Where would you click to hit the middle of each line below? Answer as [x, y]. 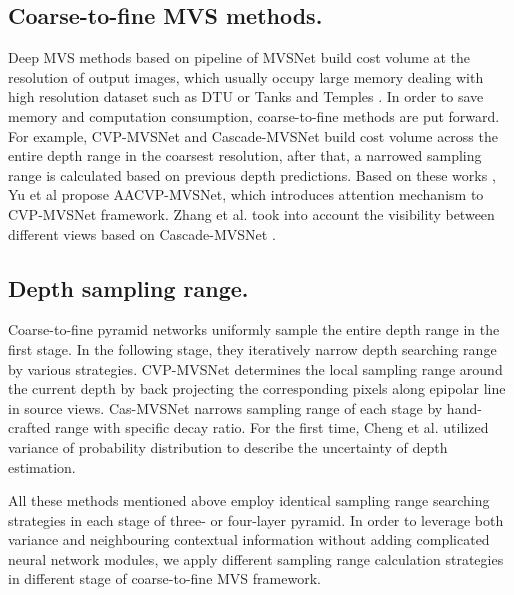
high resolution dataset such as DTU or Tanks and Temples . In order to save [246, 96]
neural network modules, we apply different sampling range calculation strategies [256, 558]
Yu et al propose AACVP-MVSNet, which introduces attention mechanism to [246, 194]
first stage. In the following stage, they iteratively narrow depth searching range [252, 348]
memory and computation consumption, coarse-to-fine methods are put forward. [254, 115]
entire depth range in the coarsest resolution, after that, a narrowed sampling [245, 155]
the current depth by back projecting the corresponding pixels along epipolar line [257, 388]
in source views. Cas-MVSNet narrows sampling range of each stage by [225, 407]
